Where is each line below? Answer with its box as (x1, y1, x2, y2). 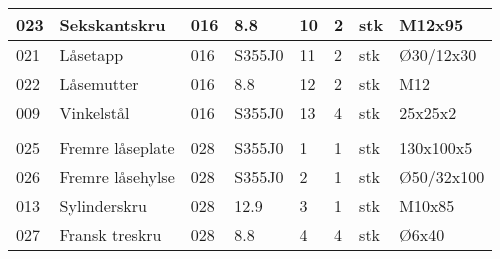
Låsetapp (59, 43, 124, 66)
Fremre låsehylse (59, 165, 175, 188)
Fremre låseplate (59, 136, 175, 159)
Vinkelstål (59, 101, 130, 124)
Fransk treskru (59, 223, 162, 246)
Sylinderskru (59, 194, 147, 217)
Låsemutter (59, 72, 139, 95)
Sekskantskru (59, 13, 166, 36)
